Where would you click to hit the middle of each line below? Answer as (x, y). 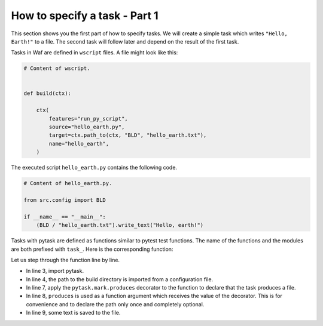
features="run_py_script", (88, 119)
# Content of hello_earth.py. (68, 183)
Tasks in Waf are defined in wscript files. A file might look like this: (95, 53)
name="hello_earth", (79, 144)
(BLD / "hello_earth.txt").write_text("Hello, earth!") (120, 225)
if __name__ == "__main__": (65, 217)
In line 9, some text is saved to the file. (73, 313)
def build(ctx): (48, 93)
